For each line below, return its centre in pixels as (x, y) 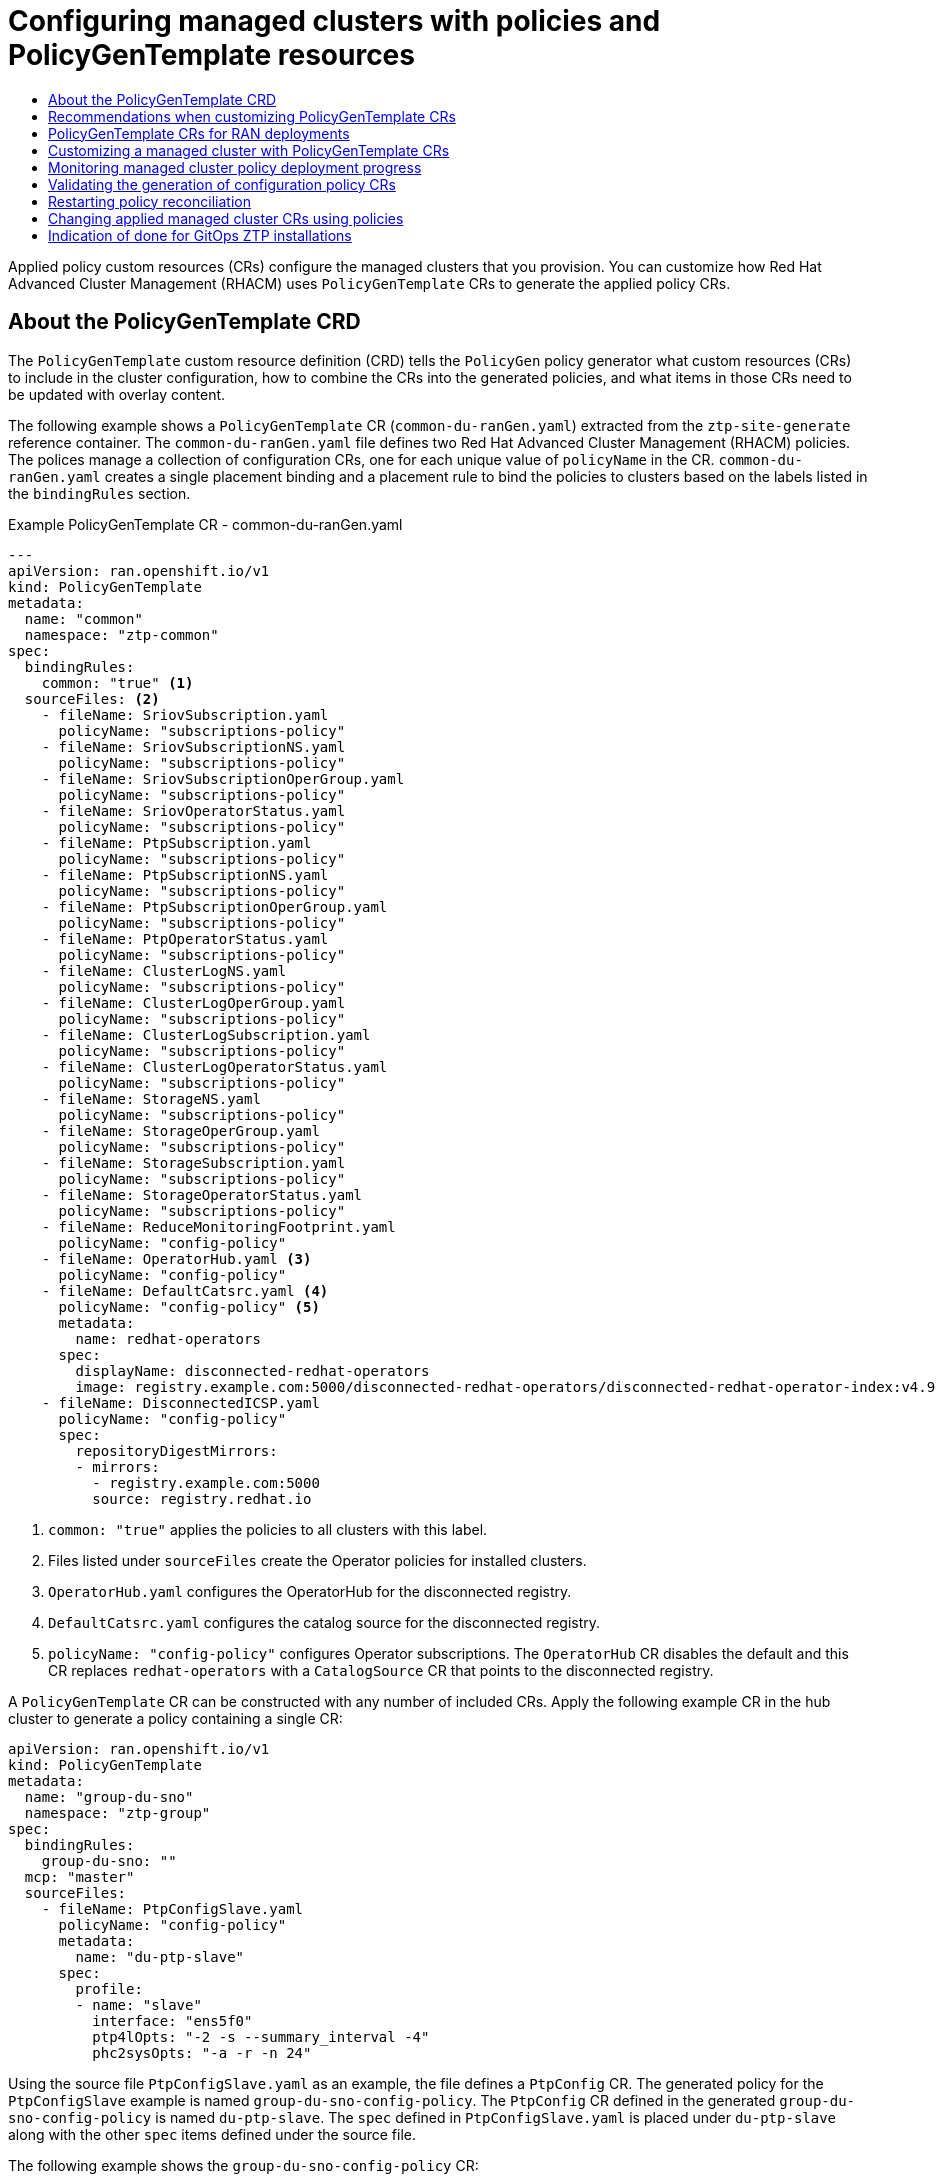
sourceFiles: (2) (92, 698)
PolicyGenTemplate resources (211, 55)
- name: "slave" (138, 2004)
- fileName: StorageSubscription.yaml (193, 1162)
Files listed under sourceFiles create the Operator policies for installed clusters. (317, 1560)
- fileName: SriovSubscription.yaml (185, 714)
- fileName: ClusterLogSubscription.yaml (206, 1034)
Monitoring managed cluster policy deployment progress (235, 167)
